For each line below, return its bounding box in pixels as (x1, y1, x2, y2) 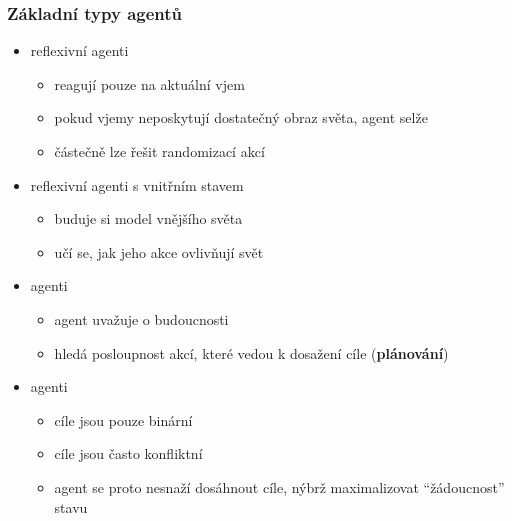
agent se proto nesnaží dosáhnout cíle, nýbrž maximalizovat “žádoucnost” (54, 476, 505, 497)
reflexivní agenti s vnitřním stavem (30, 174, 244, 195)
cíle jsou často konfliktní (54, 443, 203, 464)
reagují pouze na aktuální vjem (54, 73, 245, 94)
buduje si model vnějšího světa (54, 208, 243, 229)
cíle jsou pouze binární (54, 409, 193, 430)
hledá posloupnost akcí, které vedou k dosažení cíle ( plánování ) (54, 342, 449, 363)
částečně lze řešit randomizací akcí (54, 141, 265, 161)
